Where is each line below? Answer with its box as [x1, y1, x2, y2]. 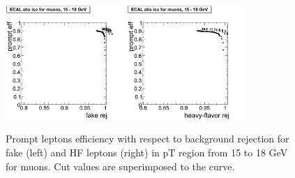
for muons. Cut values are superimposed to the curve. [6, 158, 235, 173]
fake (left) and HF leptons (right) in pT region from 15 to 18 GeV [6, 144, 288, 159]
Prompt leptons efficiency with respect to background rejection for [6, 131, 289, 146]
